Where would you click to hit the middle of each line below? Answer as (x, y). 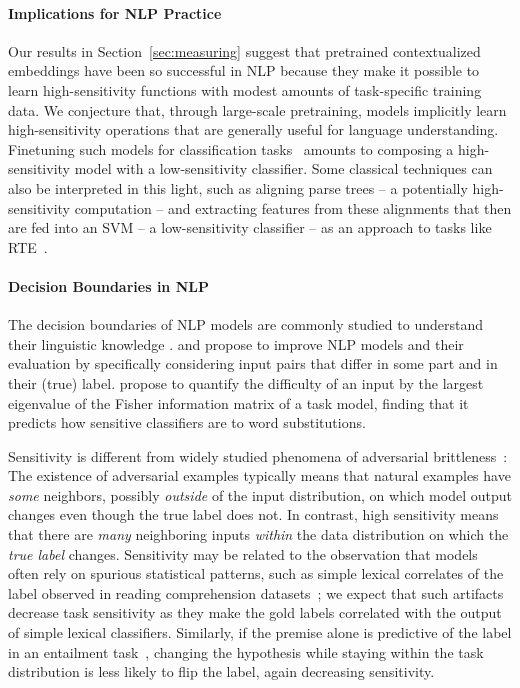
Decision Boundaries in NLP (108, 285)
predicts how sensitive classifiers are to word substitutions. (187, 422)
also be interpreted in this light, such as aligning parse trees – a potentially (238, 187)
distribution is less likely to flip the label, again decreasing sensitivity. (221, 671)
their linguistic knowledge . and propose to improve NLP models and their (236, 343)
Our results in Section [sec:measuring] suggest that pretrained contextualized (244, 50)
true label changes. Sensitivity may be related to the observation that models (243, 553)
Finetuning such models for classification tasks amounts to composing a (231, 148)
